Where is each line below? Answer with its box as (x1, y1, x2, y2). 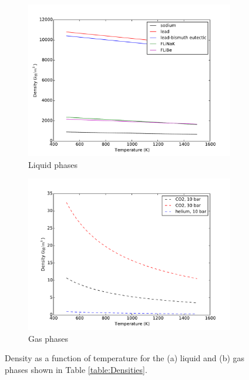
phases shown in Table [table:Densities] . (5, 363, 147, 375)
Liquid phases (28, 158, 78, 170)
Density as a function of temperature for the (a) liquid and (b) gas (5, 352, 245, 364)
